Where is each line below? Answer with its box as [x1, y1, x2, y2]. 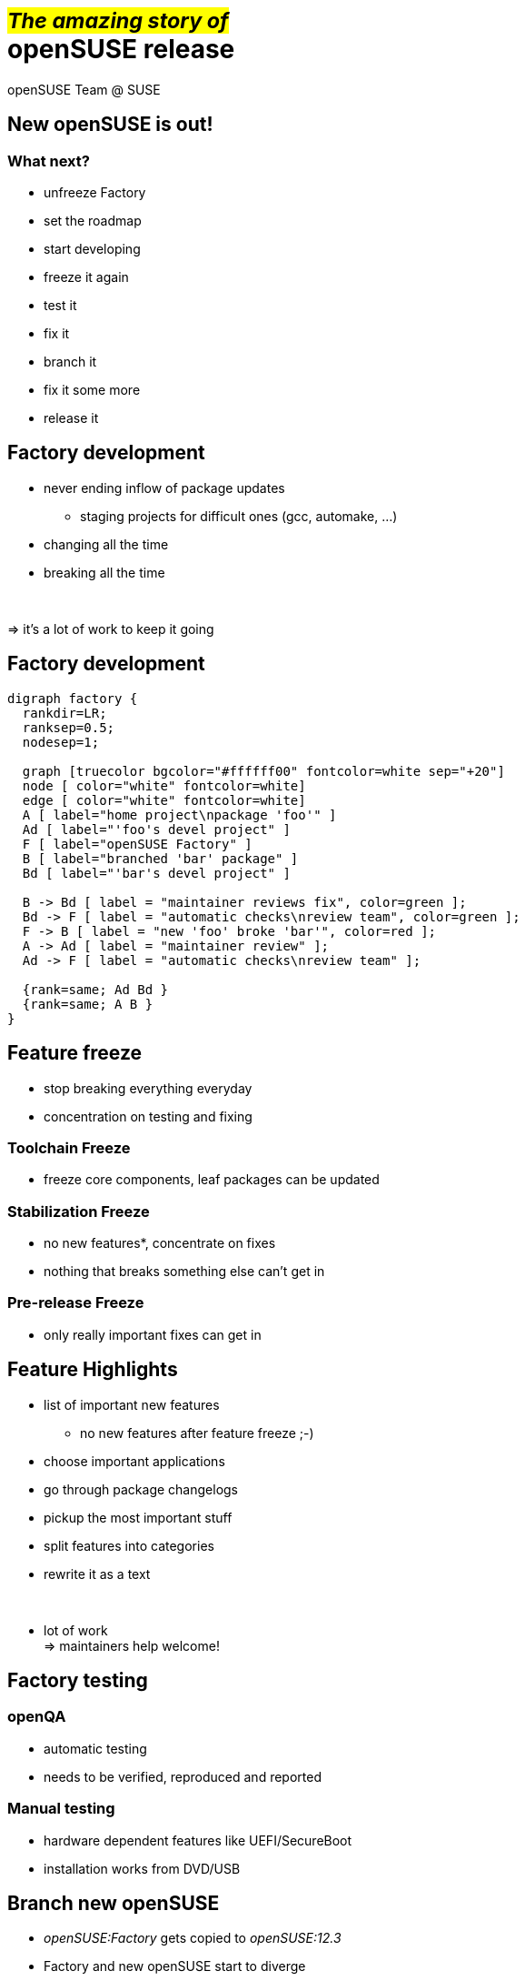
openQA [7, 1707, 66, 1726]
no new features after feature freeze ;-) [80, 1424, 314, 1441]
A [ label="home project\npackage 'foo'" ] [22, 807, 337, 822]
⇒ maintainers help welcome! [44, 1637, 220, 1654]
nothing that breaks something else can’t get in [44, 1263, 325, 1279]
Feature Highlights [7, 1358, 178, 1382]
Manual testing [7, 1799, 115, 1818]
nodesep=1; [22, 734, 100, 749]
